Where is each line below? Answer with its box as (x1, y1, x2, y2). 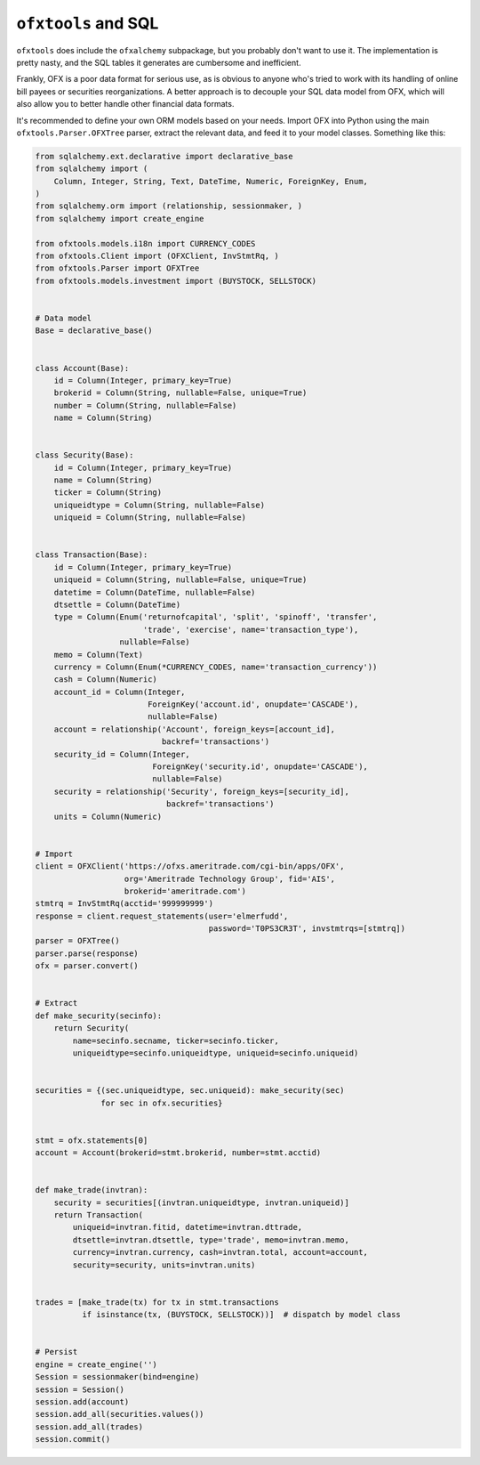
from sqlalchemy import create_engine (35, 214, 204, 223)
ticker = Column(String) (53, 488, 163, 498)
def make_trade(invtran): (35, 1185, 148, 1195)
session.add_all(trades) (35, 1421, 144, 1432)
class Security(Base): (35, 450, 134, 460)
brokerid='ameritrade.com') (124, 886, 246, 896)
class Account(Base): (35, 363, 130, 373)
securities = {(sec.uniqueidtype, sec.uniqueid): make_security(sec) (35, 1086, 345, 1096)
